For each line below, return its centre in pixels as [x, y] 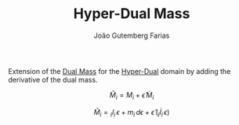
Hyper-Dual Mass [132, 14]
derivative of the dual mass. [53, 79]
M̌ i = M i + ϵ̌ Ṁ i [132, 96]
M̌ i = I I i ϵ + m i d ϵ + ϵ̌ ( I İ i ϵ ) [132, 113]
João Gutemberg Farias [132, 35]
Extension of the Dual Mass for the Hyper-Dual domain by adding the [119, 71]
